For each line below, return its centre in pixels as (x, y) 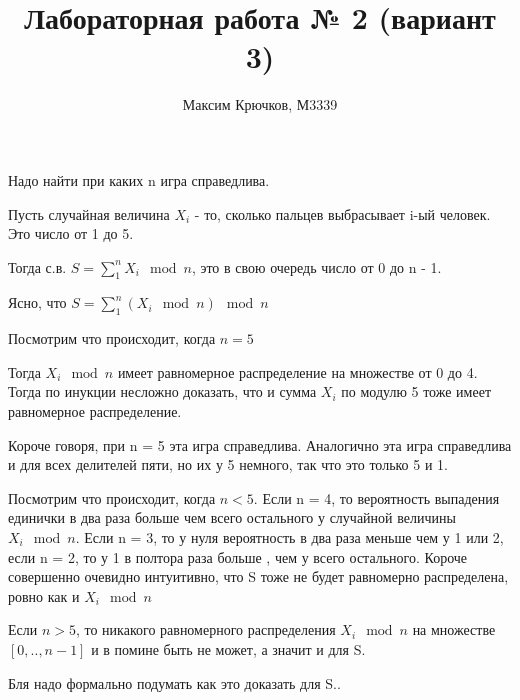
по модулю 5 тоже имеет (416, 391)
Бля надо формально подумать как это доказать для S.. (174, 682)
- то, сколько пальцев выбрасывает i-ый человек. (342, 213)
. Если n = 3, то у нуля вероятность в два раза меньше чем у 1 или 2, (289, 537)
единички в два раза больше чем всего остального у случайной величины (232, 517)
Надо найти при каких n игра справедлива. (139, 179)
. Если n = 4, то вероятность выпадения (376, 497)
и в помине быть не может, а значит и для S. (228, 649)
